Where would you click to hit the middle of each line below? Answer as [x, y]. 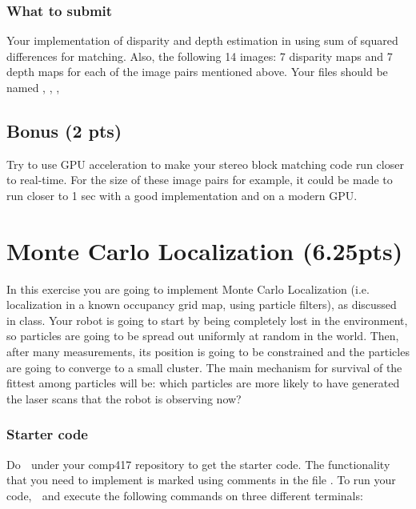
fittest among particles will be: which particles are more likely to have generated [203, 383]
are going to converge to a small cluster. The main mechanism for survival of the [204, 367]
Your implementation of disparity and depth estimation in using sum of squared [202, 40]
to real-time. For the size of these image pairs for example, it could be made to [200, 180]
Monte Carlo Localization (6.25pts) [205, 250]
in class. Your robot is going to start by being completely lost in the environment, [207, 320]
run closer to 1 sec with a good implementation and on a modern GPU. [182, 195]
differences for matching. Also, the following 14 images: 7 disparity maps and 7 [200, 56]
